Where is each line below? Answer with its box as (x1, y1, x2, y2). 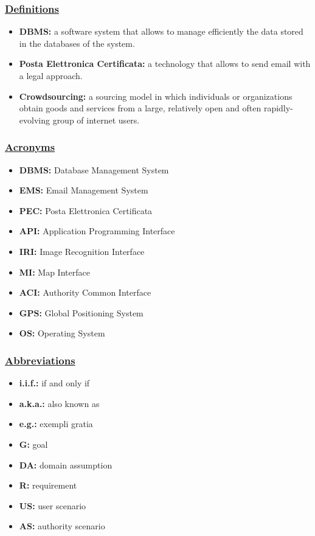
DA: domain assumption (19, 458, 112, 471)
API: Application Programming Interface (19, 224, 175, 237)
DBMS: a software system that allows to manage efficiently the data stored (19, 25, 303, 38)
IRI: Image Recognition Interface (19, 245, 145, 257)
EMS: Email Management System (19, 184, 148, 197)
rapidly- (263, 102, 293, 114)
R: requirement (19, 479, 77, 492)
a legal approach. (19, 69, 83, 82)
